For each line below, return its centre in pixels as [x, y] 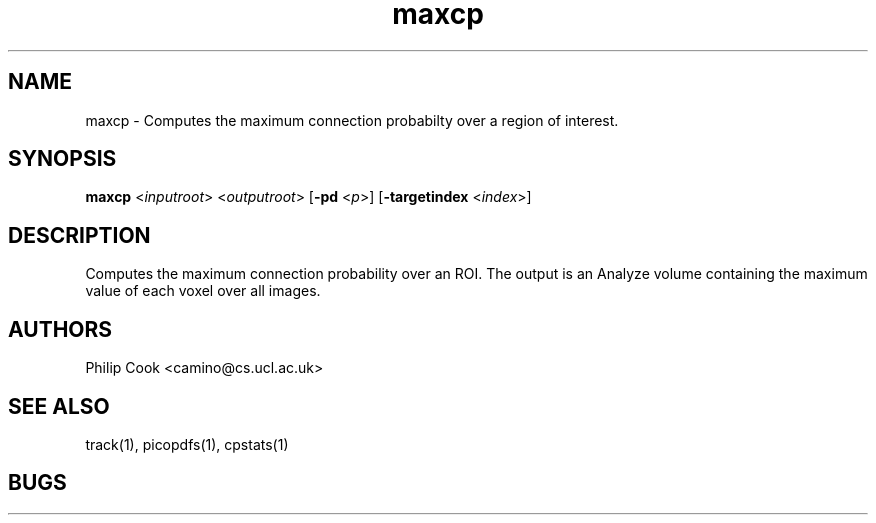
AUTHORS [60, 329]
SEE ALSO [59, 406]
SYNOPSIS [62, 159]
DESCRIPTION [79, 235]
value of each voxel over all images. [203, 291]
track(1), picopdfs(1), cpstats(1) [187, 444]
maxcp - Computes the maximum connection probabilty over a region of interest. [352, 120]
